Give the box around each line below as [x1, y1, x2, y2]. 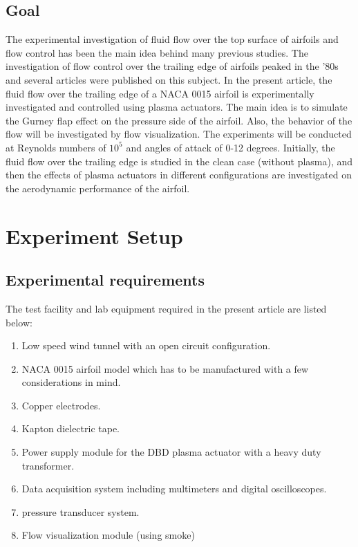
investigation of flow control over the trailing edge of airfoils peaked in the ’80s [6, 59, 339, 73]
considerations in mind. [21, 375, 121, 389]
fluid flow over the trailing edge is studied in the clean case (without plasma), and [6, 154, 353, 168]
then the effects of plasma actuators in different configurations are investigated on [6, 167, 352, 182]
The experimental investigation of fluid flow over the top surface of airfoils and [6, 32, 339, 46]
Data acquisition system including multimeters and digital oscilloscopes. [21, 481, 327, 496]
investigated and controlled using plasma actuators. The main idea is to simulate [6, 100, 348, 114]
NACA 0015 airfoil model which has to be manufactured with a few [21, 361, 309, 376]
